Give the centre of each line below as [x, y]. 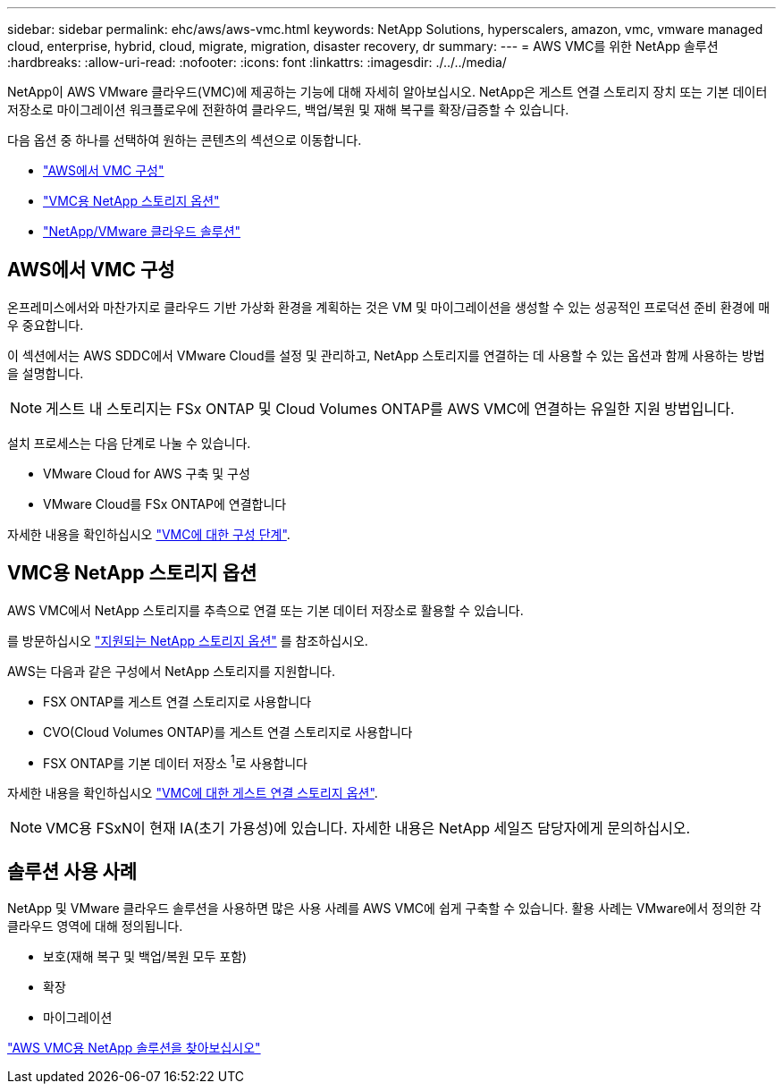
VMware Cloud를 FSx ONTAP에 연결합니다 [165, 503]
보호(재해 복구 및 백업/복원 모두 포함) [145, 957]
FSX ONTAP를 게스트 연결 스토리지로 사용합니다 [177, 701]
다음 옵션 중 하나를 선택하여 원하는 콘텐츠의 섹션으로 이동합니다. [185, 140]
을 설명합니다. [46, 373]
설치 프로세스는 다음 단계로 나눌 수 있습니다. [129, 443]
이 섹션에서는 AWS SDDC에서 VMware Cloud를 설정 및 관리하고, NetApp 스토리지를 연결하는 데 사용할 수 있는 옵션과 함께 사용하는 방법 [386, 355]
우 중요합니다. [46, 325]
